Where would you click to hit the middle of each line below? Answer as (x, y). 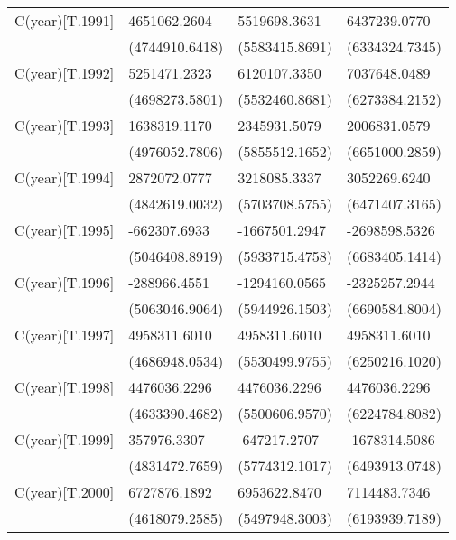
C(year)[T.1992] (65, 73)
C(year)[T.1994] (65, 177)
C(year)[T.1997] (65, 335)
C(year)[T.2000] (65, 492)
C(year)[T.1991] (65, 20)
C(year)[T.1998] (65, 387)
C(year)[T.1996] (65, 282)
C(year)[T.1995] (65, 230)
